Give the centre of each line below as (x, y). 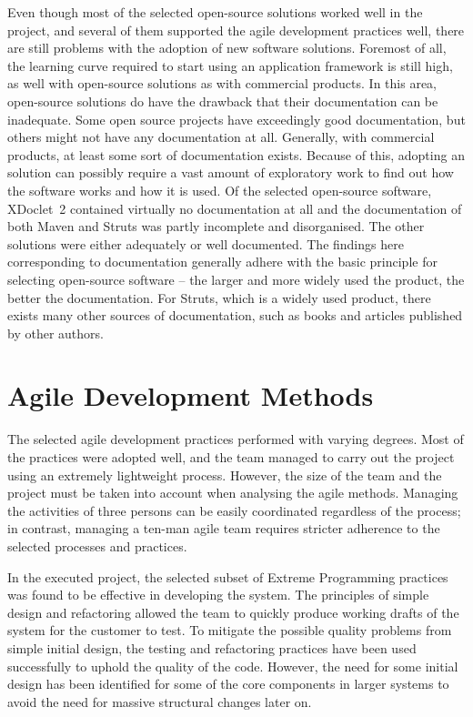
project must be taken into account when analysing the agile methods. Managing (233, 493)
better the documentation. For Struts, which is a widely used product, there (219, 297)
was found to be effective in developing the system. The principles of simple (218, 595)
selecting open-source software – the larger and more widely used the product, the (236, 279)
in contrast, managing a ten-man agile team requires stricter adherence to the (224, 528)
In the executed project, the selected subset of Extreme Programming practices (228, 576)
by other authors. (55, 333)
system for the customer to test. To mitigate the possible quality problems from (230, 630)
